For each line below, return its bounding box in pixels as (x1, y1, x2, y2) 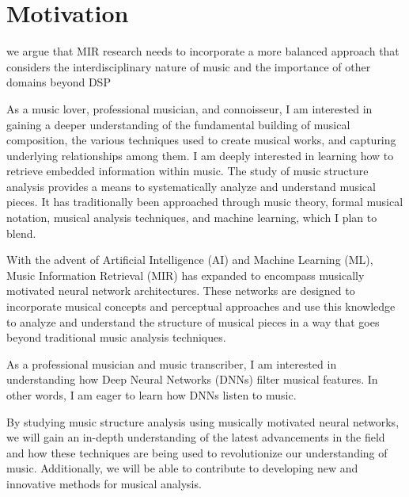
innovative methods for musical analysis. (6, 475, 202, 491)
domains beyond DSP (6, 74, 111, 90)
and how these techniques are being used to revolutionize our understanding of (6, 444, 388, 461)
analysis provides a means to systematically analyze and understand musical (6, 178, 376, 194)
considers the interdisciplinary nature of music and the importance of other (6, 58, 371, 75)
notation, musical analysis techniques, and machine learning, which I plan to (6, 209, 377, 226)
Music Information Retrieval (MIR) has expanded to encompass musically (6, 266, 365, 283)
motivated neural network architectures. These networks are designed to (6, 282, 355, 299)
